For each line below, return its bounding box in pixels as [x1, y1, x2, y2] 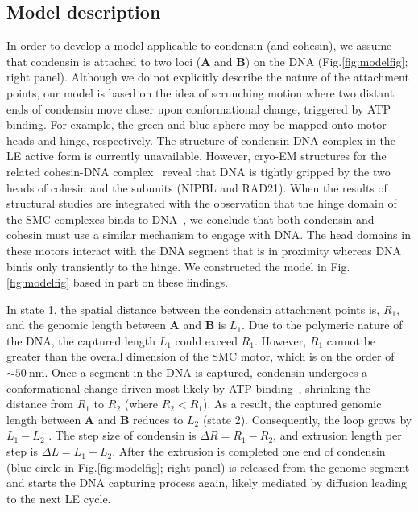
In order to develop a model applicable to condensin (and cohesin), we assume [6, 37, 392, 54]
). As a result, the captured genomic [202, 395, 382, 412]
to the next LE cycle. [6, 489, 111, 506]
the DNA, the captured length [6, 332, 155, 349]
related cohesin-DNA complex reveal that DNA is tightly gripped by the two [6, 163, 391, 180]
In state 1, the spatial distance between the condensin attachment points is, [6, 300, 380, 317]
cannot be [326, 332, 376, 349]
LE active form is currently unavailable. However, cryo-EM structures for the [6, 147, 387, 164]
